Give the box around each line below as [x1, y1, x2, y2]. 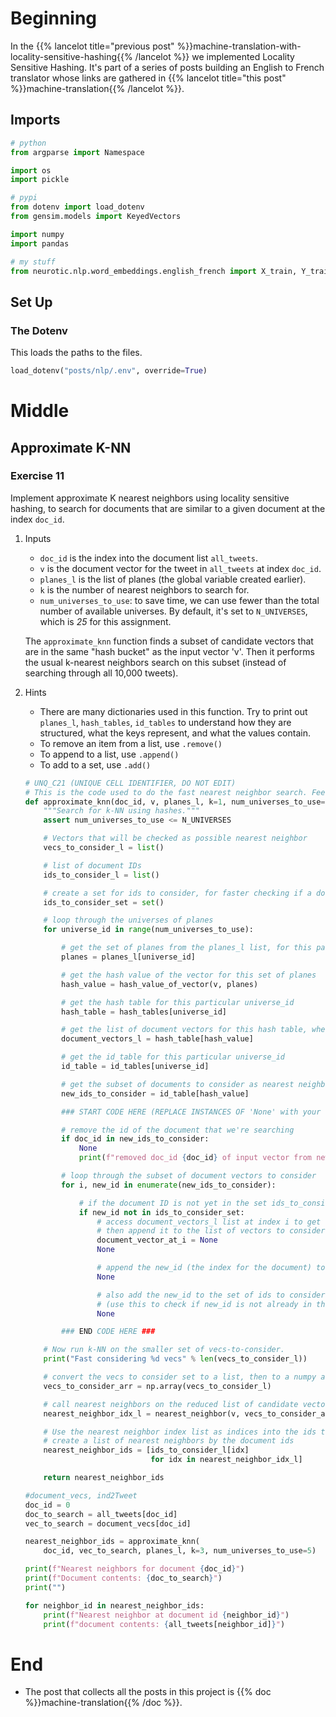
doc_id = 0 [24, 1500, 71, 1510]
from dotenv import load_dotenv [10, 202, 145, 212]
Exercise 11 [10, 469, 65, 483]
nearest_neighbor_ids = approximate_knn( [24, 1537, 201, 1547]
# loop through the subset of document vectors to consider [61, 1171, 317, 1181]
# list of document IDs [43, 860, 142, 871]
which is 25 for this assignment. [39, 615, 172, 627]
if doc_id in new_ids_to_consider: [61, 1134, 210, 1144]
